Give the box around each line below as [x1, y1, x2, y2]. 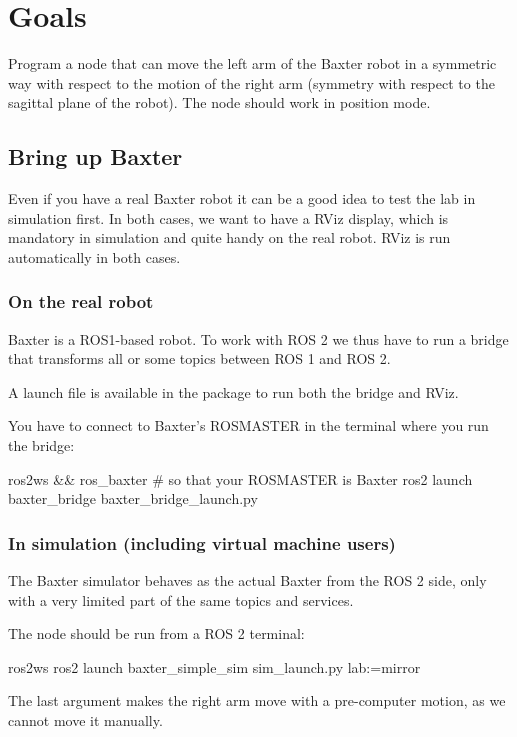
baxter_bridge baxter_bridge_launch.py [8, 488, 258, 509]
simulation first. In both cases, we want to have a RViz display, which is [8, 207, 449, 228]
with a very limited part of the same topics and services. [8, 589, 354, 610]
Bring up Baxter [8, 141, 183, 172]
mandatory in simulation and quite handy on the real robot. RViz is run [8, 227, 451, 248]
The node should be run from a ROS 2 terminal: [8, 623, 305, 644]
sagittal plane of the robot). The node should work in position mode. [8, 92, 431, 113]
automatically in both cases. [8, 246, 181, 267]
